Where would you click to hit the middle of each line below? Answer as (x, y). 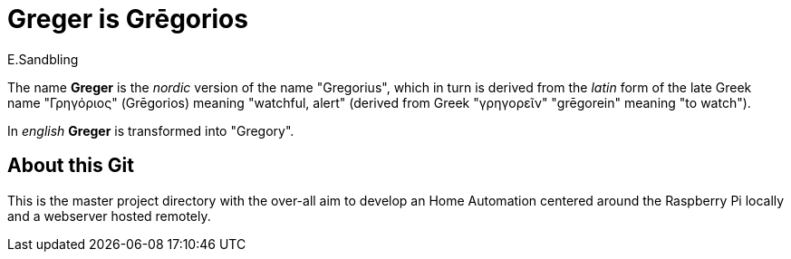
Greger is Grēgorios (128, 19)
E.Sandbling (43, 59)
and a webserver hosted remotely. (109, 216)
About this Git (71, 166)
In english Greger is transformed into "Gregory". (151, 130)
